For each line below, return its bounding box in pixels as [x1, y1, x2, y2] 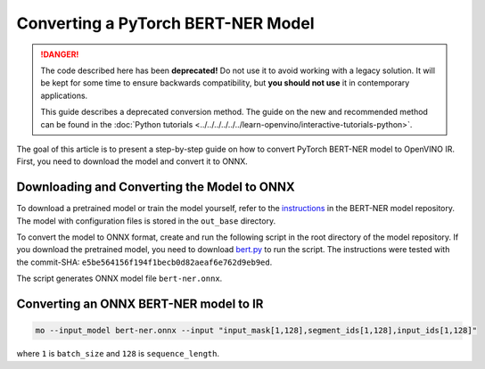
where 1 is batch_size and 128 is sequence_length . [16, 348, 220, 359]
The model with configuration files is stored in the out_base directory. [16, 215, 276, 226]
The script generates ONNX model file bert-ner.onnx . [16, 273, 223, 284]
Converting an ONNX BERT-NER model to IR [16, 296, 264, 311]
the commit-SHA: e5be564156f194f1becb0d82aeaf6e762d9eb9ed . [16, 257, 273, 267]
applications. [40, 90, 88, 101]
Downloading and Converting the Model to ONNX [16, 179, 296, 195]
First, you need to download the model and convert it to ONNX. [16, 156, 249, 167]
